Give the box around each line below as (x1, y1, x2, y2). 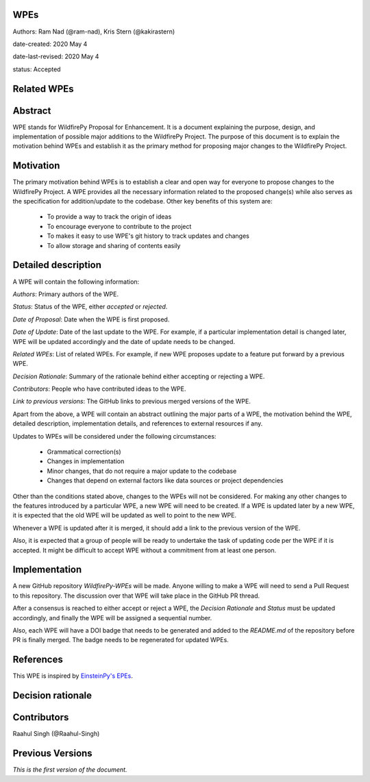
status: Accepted (12, 65, 61, 73)
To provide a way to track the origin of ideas (47, 212, 172, 221)
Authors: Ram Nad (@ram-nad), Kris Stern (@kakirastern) (12, 27, 175, 36)
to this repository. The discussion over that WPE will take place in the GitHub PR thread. (12, 591, 260, 600)
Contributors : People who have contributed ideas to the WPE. (12, 384, 186, 393)
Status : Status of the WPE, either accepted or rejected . (12, 302, 168, 311)
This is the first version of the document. (12, 766, 127, 774)
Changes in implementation (47, 457, 125, 465)
